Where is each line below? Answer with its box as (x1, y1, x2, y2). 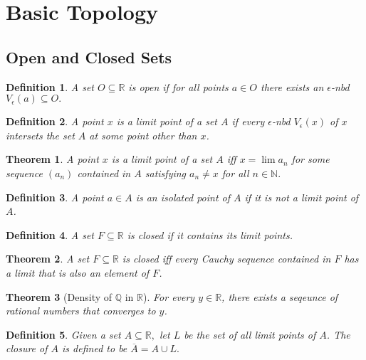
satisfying (145, 165, 187, 180)
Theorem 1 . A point (6, 152, 99, 166)
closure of (6, 341, 48, 356)
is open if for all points (128, 79, 229, 94)
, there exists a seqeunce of (221, 289, 338, 304)
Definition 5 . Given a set (6, 327, 121, 342)
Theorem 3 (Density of (6, 289, 113, 304)
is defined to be (62, 341, 127, 356)
